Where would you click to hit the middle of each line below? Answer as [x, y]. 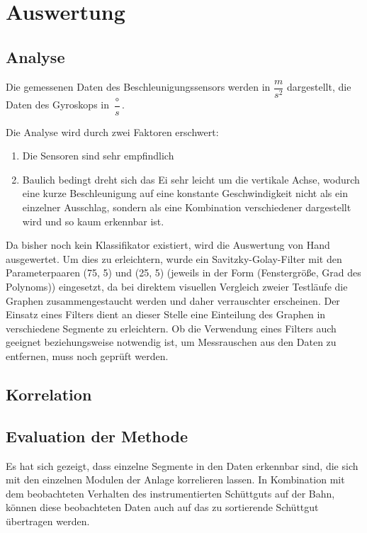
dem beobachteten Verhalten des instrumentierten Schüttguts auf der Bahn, [170, 493]
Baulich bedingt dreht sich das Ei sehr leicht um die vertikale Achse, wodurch [191, 179]
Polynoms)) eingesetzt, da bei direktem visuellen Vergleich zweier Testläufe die [177, 287]
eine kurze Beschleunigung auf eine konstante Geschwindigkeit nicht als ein [185, 193]
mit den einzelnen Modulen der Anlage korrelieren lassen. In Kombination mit [175, 479]
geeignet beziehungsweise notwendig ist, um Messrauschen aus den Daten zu [171, 342]
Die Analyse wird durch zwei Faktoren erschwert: [112, 131]
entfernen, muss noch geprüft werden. [87, 356]
